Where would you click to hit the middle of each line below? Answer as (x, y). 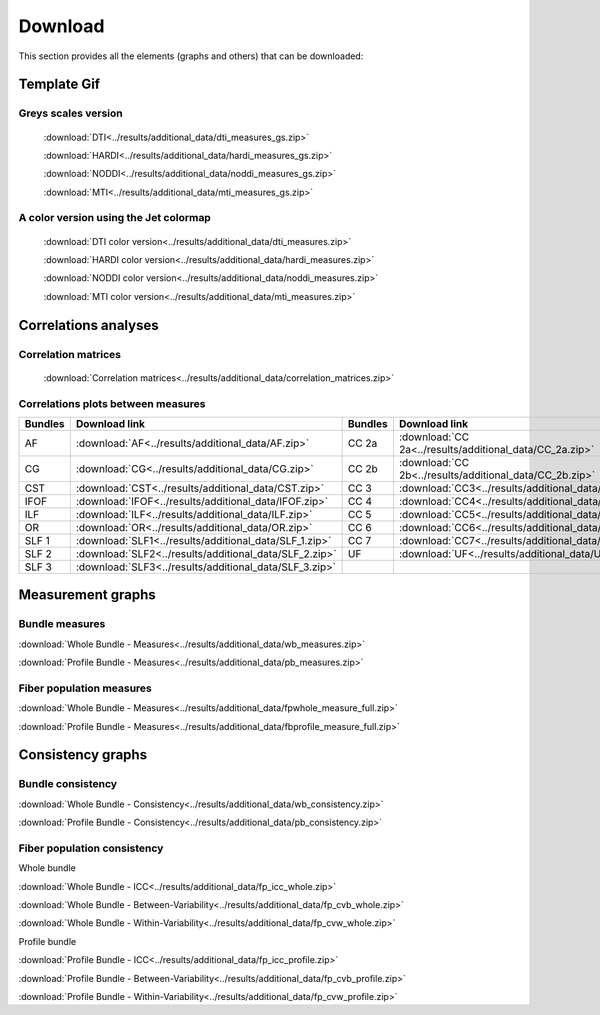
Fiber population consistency (91, 848)
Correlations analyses (88, 325)
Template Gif (59, 84)
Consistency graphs (83, 755)
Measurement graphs (87, 595)
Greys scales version (71, 113)
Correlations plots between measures (112, 403)
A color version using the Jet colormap (115, 218)
